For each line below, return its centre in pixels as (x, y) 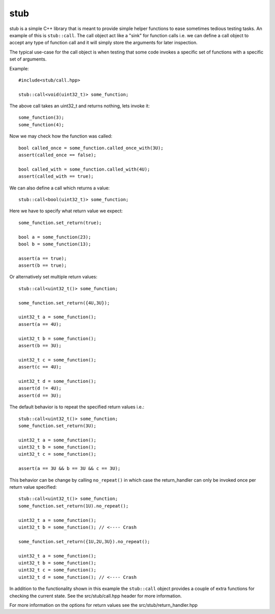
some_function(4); (42, 124)
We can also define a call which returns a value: (60, 188)
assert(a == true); (43, 258)
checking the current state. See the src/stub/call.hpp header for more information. (95, 596)
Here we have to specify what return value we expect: (66, 211)
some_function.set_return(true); (60, 222)
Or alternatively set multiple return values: (53, 277)
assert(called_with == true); (56, 176)
